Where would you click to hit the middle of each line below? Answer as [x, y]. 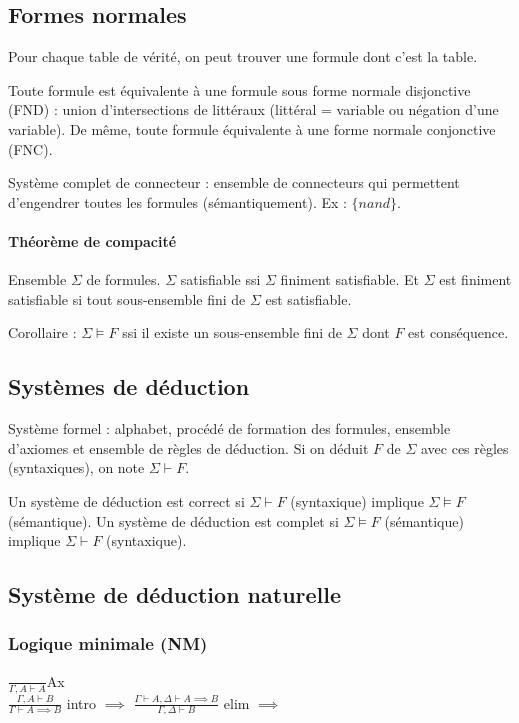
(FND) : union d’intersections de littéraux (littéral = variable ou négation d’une [253, 109]
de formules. [123, 279]
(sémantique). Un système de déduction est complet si [173, 520]
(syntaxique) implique [357, 500]
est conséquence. [458, 332]
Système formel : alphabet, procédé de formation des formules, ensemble [229, 428]
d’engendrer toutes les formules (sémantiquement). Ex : [177, 201]
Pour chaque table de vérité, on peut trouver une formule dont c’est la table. [243, 56]
